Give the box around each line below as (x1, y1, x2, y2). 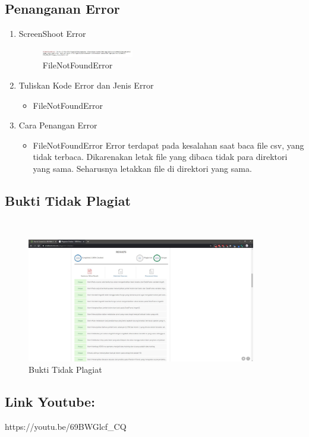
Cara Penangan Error (18, 119, 97, 131)
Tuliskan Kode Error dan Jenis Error (18, 78, 154, 91)
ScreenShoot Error (18, 27, 86, 40)
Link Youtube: (5, 392, 95, 411)
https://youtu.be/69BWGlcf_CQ (5, 420, 127, 433)
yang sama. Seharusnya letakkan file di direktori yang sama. (33, 162, 252, 174)
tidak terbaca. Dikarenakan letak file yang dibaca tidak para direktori (33, 150, 288, 163)
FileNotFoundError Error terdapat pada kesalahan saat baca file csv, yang (33, 139, 304, 151)
